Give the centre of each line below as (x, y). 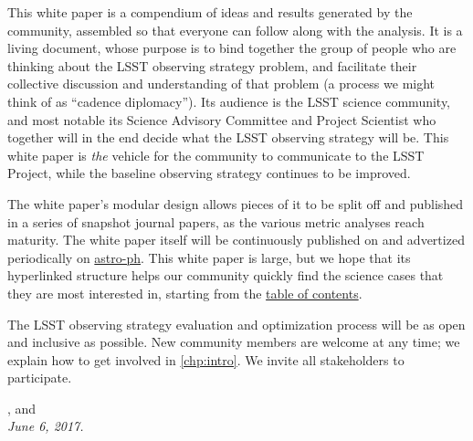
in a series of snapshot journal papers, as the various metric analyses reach (216, 221)
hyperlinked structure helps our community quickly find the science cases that (226, 275)
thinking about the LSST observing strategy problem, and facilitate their (212, 65)
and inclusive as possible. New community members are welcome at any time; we (234, 342)
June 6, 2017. (46, 426)
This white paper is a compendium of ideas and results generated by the (210, 12)
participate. (40, 378)
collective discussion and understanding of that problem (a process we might (221, 84)
